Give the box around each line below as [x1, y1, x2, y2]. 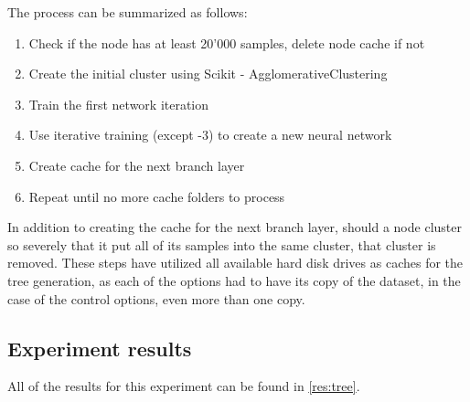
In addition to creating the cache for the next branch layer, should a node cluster [7, 217, 462, 237]
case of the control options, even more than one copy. [7, 289, 305, 308]
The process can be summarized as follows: [7, 3, 248, 21]
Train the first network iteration [28, 94, 209, 113]
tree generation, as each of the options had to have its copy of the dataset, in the [7, 270, 461, 290]
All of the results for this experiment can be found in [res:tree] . [7, 376, 360, 396]
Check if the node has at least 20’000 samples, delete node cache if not [28, 33, 425, 52]
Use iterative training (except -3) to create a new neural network [28, 125, 392, 144]
